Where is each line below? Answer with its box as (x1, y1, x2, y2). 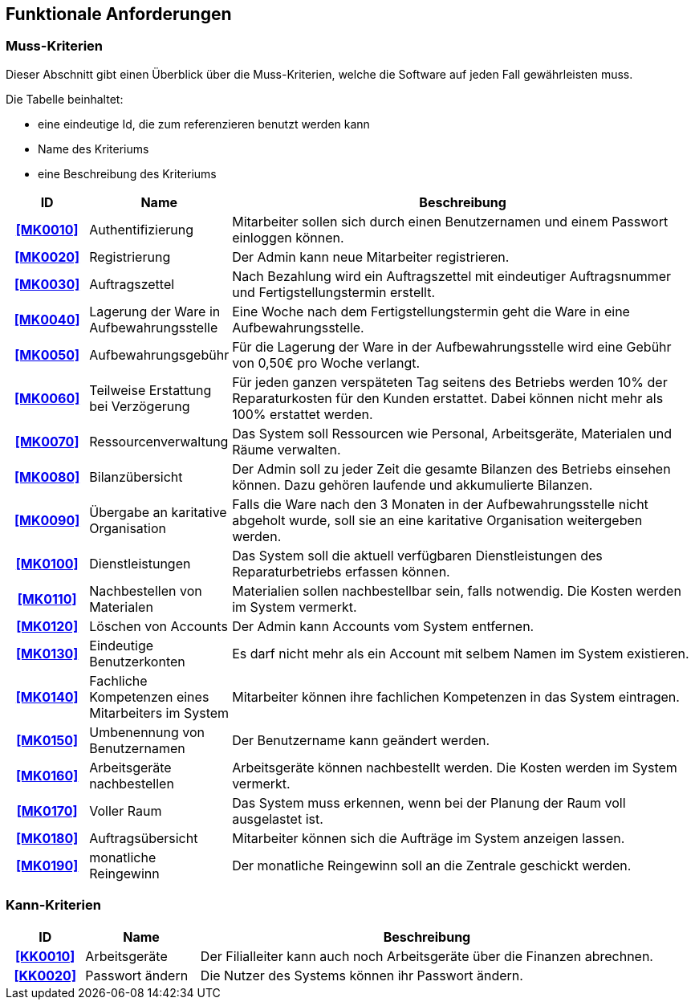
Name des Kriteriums (38, 141, 149, 156)
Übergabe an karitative (89, 503, 227, 520)
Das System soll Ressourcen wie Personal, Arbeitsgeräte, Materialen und (232, 425, 673, 442)
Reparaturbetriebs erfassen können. (232, 563, 450, 580)
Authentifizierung (89, 221, 193, 238)
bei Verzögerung (89, 397, 190, 414)
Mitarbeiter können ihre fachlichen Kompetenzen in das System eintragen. (232, 688, 680, 705)
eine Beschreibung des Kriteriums (38, 166, 217, 181)
